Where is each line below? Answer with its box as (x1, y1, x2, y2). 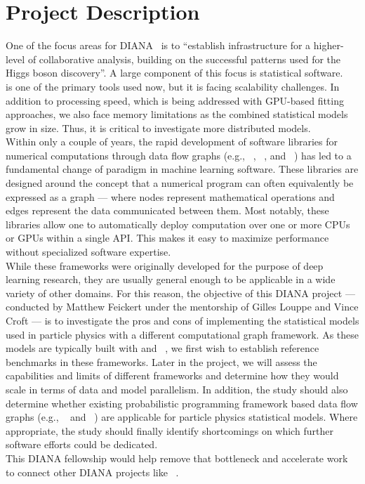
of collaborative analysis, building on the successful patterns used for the (27, 51, 341, 66)
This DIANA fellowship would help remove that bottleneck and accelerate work (6, 450, 348, 465)
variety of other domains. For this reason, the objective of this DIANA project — (6, 285, 355, 300)
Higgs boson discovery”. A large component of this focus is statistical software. (6, 65, 343, 80)
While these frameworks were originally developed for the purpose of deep (6, 258, 324, 273)
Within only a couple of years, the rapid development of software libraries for (6, 134, 338, 149)
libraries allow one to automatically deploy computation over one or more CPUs (6, 216, 350, 231)
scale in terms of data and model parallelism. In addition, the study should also (6, 381, 348, 396)
